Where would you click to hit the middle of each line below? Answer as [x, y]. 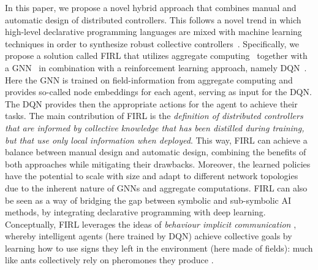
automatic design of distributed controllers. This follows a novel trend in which [153, 19]
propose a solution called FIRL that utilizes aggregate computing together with [156, 56]
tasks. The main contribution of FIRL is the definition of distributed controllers [154, 116]
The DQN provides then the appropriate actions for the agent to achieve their [151, 103]
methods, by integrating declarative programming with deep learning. [135, 212]
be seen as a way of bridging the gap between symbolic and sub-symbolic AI [148, 200]
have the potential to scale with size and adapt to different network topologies [152, 176]
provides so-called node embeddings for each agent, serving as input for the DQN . [158, 92]
